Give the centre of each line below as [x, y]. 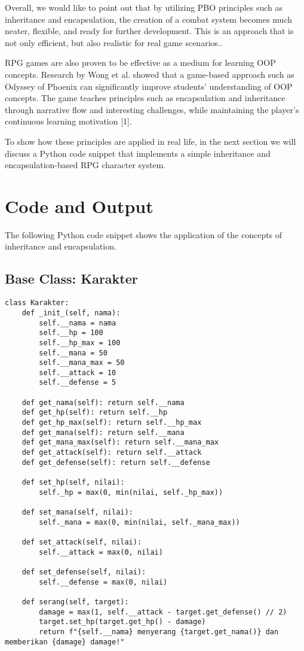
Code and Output [79, 206]
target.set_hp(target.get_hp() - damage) [122, 622]
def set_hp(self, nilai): [73, 483]
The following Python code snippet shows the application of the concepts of [144, 234]
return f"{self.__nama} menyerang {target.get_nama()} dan [159, 632]
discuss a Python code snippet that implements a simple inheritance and [138, 153]
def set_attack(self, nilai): [82, 542]
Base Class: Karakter [71, 279]
